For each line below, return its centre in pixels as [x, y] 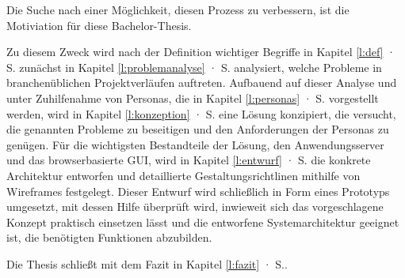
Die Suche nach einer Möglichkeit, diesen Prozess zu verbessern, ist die [178, 9]
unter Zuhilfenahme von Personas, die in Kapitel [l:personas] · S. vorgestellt [193, 98]
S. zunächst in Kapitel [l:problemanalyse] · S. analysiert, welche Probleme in [194, 67]
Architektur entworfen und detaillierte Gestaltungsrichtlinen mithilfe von [183, 175]
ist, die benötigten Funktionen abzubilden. [109, 237]
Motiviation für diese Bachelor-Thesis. [99, 25]
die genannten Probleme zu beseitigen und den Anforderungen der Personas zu [198, 129]
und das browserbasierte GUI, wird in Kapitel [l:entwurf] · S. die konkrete [189, 160]
